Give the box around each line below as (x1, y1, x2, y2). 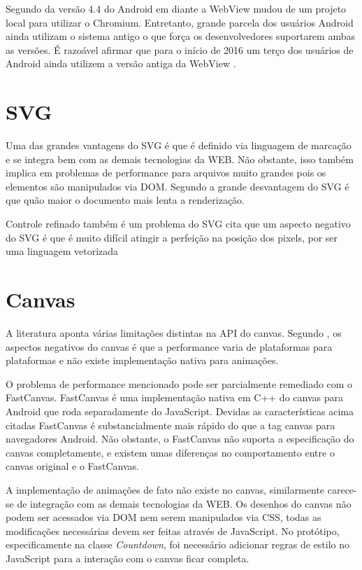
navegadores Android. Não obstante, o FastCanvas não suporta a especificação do (6, 431, 354, 446)
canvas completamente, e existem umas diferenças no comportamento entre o (6, 445, 335, 459)
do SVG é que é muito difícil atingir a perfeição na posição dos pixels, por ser (6, 230, 338, 244)
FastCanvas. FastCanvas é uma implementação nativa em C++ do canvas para (6, 390, 343, 405)
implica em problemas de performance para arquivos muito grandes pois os (6, 165, 326, 180)
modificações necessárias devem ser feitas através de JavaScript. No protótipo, (6, 523, 340, 538)
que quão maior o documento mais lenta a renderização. (6, 193, 245, 207)
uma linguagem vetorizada (6, 244, 119, 258)
